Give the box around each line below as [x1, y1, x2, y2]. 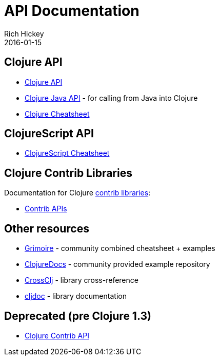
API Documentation [4, 2, 140, 20]
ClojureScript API [4, 127, 94, 140]
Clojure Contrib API [25, 331, 89, 340]
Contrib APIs [25, 204, 67, 213]
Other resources [4, 222, 89, 235]
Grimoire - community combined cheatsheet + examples [25, 244, 215, 253]
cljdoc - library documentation [25, 292, 127, 301]
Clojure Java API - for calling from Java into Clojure [25, 93, 198, 102]
